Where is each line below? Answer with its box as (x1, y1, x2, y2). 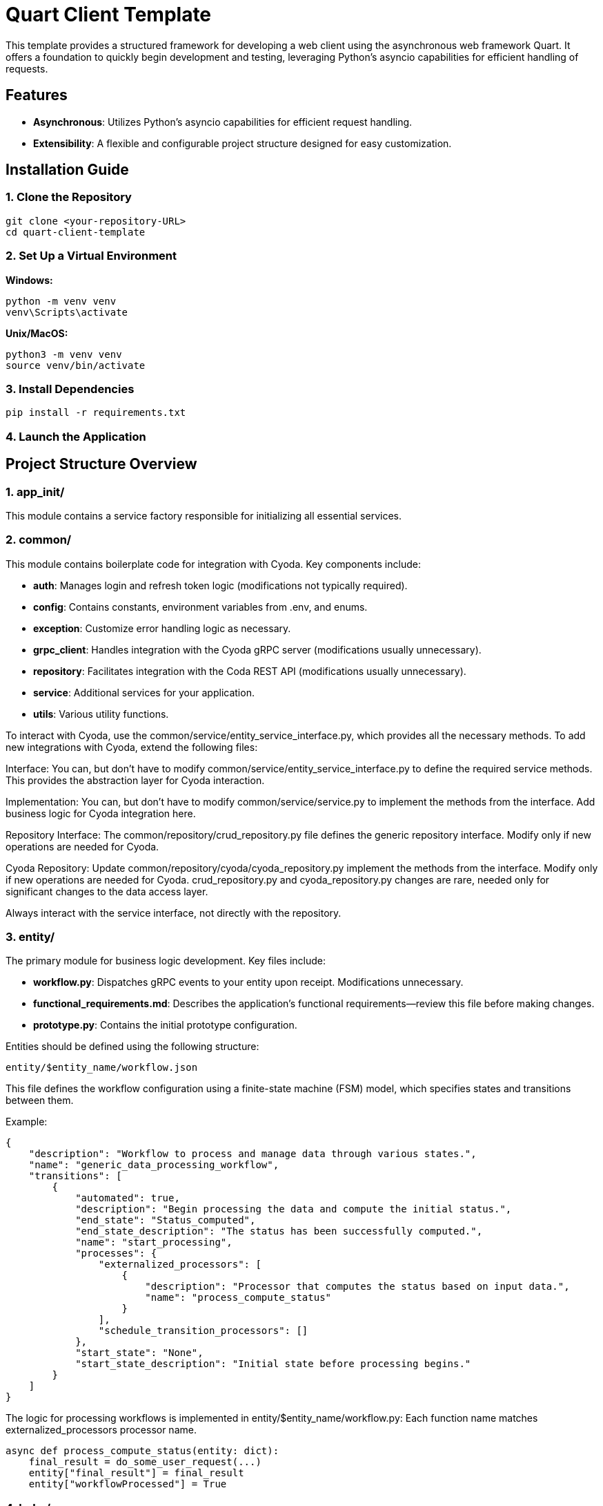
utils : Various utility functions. (33, 707, 169, 720)
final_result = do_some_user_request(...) (28, 1456, 261, 1468)
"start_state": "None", (75, 1347, 204, 1359)
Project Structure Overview (6, 455, 197, 473)
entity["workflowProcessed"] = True (28, 1478, 227, 1490)
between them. (6, 1094, 74, 1107)
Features (6, 86, 68, 104)
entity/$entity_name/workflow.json (6, 1062, 198, 1074)
